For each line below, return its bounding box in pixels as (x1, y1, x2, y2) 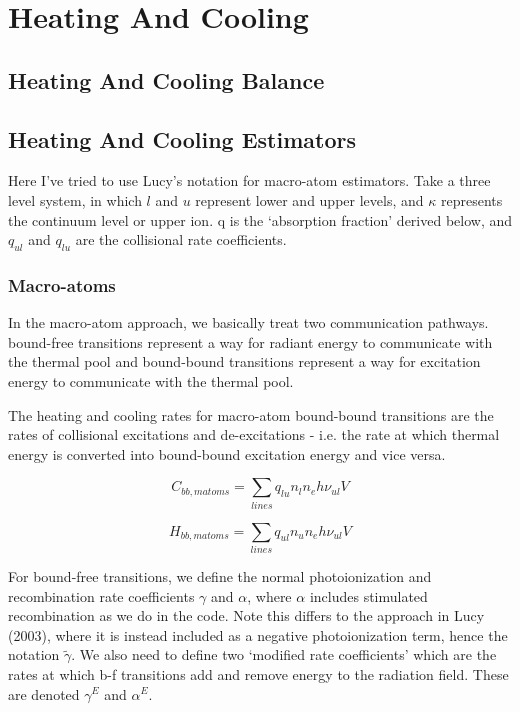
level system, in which (8, 189, 142, 210)
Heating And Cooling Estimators (8, 123, 356, 154)
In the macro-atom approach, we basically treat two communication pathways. (8, 312, 489, 333)
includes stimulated (309, 585, 428, 606)
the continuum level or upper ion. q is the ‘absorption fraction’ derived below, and (8, 209, 513, 230)
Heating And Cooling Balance (8, 64, 325, 95)
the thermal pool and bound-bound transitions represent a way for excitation (8, 351, 481, 372)
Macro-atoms (8, 272, 116, 297)
